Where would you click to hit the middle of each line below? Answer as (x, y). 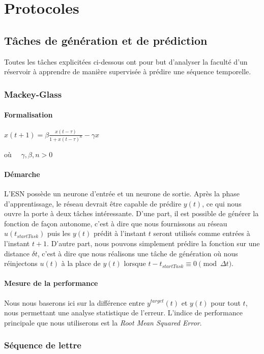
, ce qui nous (222, 203)
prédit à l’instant (120, 233)
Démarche (22, 174)
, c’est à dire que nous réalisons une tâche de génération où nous (138, 253)
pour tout (226, 302)
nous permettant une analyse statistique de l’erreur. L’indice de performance (123, 313)
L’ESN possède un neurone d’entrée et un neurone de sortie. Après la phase (122, 193)
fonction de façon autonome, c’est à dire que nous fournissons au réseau (116, 223)
